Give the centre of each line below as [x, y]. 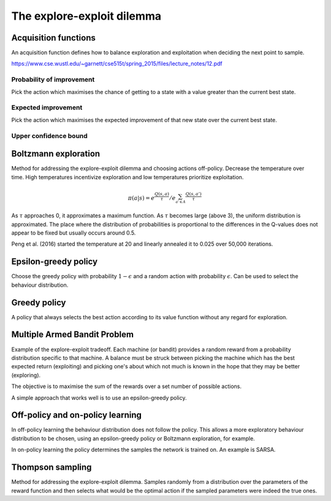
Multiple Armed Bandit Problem [73, 335]
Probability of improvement [53, 80]
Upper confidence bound [50, 136]
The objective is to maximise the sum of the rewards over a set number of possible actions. [127, 386]
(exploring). [26, 375]
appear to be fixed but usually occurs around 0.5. [74, 233]
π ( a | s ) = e [141, 198]
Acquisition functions [54, 38]
